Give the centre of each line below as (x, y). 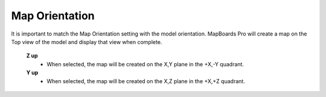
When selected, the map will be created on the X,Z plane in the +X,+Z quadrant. (146, 81)
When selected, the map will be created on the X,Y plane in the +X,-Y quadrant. (145, 64)
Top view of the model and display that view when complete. (87, 42)
